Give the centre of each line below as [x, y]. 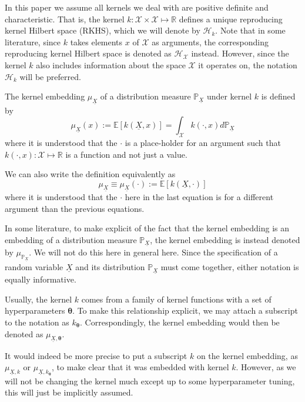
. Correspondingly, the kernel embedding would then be [180, 322]
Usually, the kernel [38, 299]
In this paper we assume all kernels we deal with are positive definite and [137, 7]
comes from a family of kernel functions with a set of [176, 299]
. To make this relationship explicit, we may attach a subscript [185, 310]
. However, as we [266, 367]
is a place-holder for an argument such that [203, 142]
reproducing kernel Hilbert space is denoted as [88, 53]
